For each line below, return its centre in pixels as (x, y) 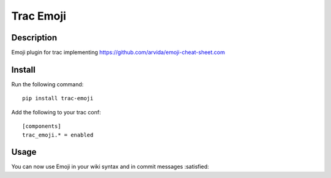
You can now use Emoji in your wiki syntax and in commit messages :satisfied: (110, 167)
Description (34, 38)
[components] (42, 126)
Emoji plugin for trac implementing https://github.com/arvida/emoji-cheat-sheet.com (118, 53)
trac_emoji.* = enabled (58, 135)
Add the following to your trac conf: (56, 112)
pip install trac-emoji (58, 98)
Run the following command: (48, 84)
